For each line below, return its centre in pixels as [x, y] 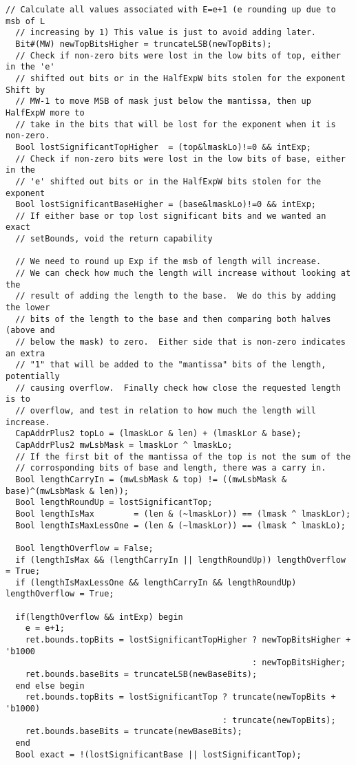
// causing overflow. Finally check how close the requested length [178, 388]
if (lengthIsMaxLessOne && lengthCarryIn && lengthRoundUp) [156, 582]
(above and [30, 331]
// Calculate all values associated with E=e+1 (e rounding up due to [171, 10]
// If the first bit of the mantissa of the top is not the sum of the [183, 456]
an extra [25, 353]
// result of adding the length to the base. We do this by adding [176, 296]
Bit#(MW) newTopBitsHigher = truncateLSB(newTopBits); [144, 44]
